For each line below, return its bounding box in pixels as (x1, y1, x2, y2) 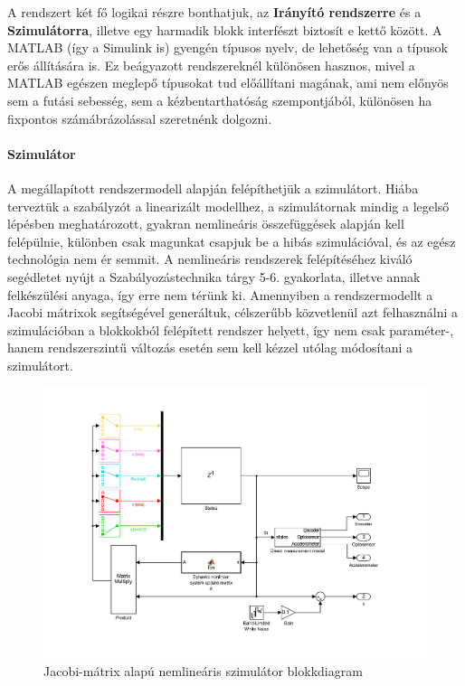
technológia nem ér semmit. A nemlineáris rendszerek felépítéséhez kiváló (7, 249, 413, 268)
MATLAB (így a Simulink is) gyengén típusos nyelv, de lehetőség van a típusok (7, 38, 448, 57)
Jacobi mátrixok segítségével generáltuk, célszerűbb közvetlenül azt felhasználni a (7, 303, 458, 322)
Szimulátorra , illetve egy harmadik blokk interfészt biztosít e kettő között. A (7, 20, 442, 39)
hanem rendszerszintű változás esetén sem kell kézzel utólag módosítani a (7, 338, 413, 357)
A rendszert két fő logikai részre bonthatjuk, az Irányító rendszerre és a (7, 3, 422, 21)
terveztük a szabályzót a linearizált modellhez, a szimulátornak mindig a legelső (7, 196, 450, 215)
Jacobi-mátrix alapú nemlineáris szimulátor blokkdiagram (43, 661, 363, 680)
